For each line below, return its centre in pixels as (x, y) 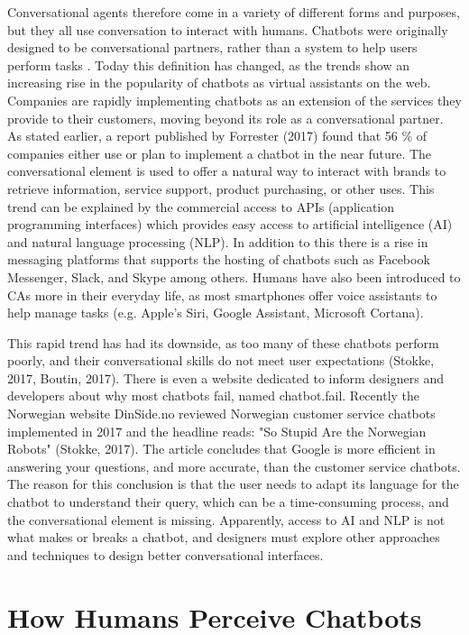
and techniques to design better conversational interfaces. (166, 554)
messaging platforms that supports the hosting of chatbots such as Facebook (219, 259)
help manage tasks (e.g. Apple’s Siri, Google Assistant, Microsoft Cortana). (216, 313)
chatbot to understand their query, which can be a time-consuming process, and (228, 502)
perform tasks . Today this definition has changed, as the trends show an (208, 64)
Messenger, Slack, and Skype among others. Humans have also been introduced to (234, 276)
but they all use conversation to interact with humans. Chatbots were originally (228, 29)
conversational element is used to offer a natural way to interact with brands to (227, 171)
